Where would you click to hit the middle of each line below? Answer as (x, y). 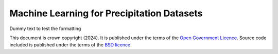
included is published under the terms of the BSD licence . (71, 45)
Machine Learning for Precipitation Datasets (106, 13)
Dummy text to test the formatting (45, 29)
